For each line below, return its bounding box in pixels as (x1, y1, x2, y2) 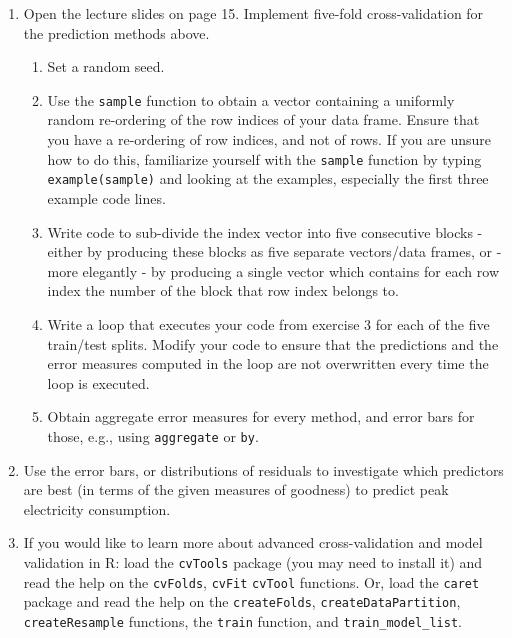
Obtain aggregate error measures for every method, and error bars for (47, 406, 475, 427)
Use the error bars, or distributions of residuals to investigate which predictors (23, 459, 504, 480)
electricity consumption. (23, 498, 171, 519)
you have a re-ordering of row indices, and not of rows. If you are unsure (47, 129, 492, 150)
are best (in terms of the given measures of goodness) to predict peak (23, 479, 449, 500)
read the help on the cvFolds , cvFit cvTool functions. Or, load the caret (23, 571, 480, 592)
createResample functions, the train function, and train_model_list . (23, 610, 462, 631)
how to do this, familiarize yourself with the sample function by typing (47, 148, 482, 169)
